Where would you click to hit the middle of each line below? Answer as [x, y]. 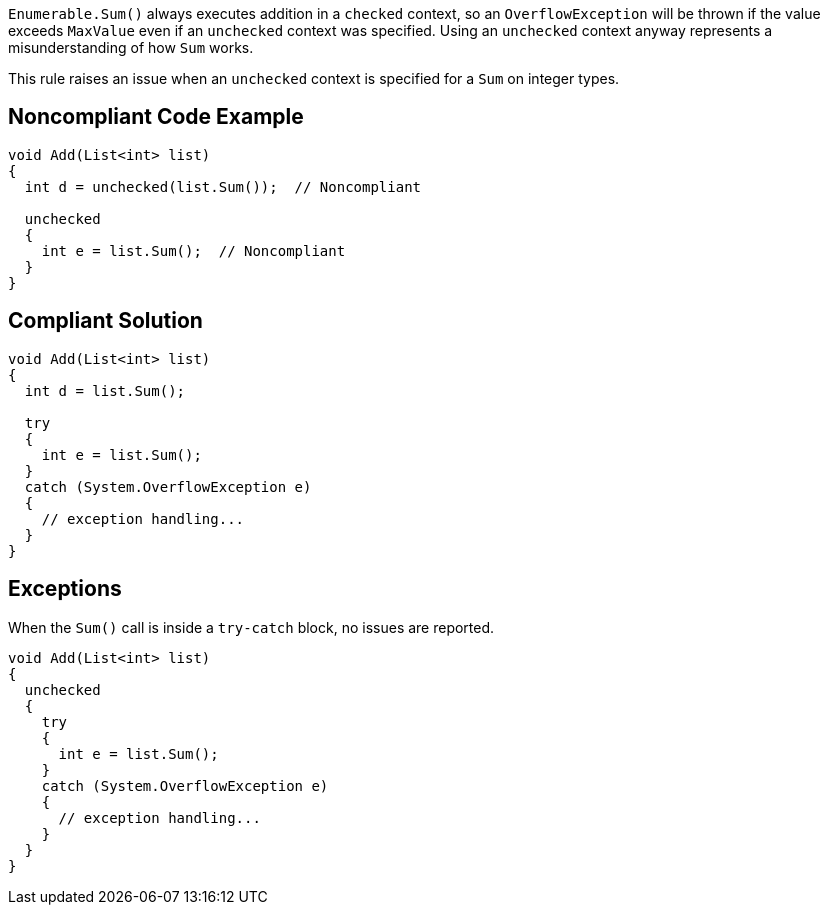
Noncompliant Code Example [156, 117]
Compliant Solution [105, 321]
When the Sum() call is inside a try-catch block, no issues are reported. [251, 627]
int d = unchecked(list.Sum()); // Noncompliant [223, 186]
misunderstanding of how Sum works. [131, 47]
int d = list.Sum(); [105, 390]
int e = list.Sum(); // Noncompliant [193, 250]
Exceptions [65, 589]
